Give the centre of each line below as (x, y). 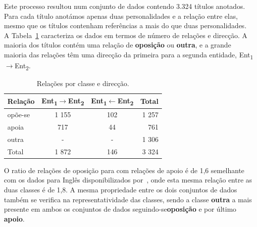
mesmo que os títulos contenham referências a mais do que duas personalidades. (125, 25)
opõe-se (19, 114)
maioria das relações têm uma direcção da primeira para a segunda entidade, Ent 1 (129, 55)
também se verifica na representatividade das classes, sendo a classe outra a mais (128, 199)
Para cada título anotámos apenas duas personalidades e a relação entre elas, (121, 16)
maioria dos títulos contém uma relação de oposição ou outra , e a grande (118, 45)
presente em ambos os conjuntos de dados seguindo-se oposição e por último (120, 209)
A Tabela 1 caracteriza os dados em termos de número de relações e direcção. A (126, 35)
